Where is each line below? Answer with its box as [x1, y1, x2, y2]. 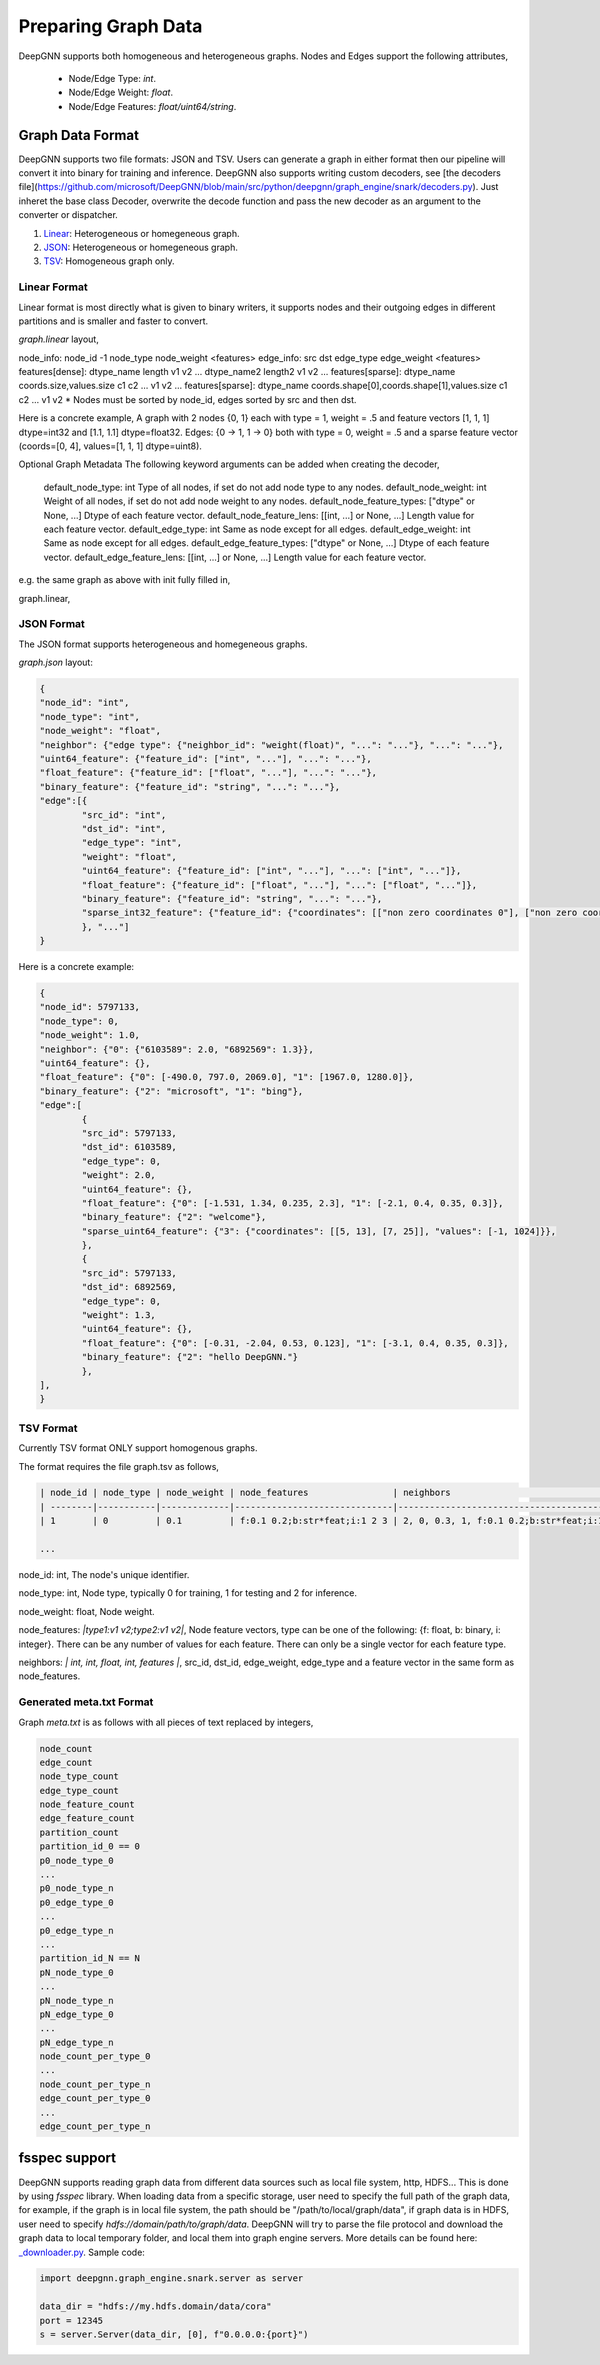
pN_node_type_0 [39, 1966, 114, 1978]
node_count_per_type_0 [39, 2051, 151, 2062]
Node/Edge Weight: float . [68, 86, 174, 99]
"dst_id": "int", [81, 823, 167, 834]
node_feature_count [39, 1799, 135, 1810]
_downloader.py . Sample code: [18, 2246, 145, 2258]
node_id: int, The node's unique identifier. [18, 1569, 190, 1581]
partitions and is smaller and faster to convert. [18, 315, 209, 327]
